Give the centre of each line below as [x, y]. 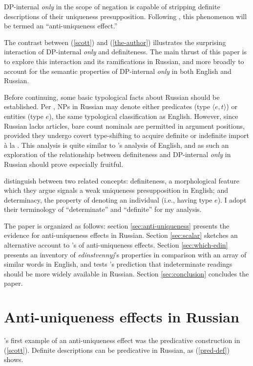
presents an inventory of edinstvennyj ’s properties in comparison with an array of [125, 254]
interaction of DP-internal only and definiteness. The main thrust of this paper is [125, 52]
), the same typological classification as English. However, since [144, 116]
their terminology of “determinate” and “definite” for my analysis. [103, 209]
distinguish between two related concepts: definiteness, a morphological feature [122, 180]
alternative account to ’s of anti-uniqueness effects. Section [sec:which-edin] [116, 245]
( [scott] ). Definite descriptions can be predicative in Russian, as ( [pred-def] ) [117, 350]
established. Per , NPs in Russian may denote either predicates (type [107, 106]
